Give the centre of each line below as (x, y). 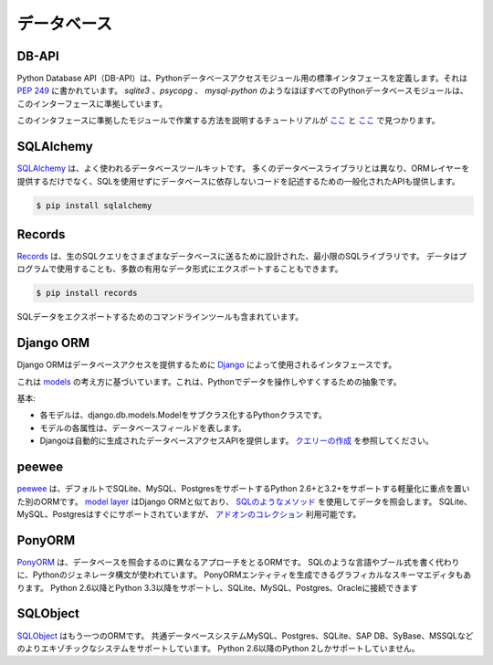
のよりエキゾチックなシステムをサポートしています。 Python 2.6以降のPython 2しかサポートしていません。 (218, 648)
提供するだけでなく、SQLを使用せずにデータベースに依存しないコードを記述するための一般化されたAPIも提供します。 (238, 181)
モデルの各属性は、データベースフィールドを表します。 (143, 427)
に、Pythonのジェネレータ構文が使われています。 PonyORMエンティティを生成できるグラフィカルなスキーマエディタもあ (244, 575)
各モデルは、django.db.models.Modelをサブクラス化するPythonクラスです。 (184, 415)
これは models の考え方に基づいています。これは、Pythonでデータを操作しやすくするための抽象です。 (209, 381)
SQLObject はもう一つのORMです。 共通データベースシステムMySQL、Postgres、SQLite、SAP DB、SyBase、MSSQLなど (245, 636)
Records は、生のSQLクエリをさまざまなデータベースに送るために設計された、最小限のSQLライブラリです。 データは (238, 257)
